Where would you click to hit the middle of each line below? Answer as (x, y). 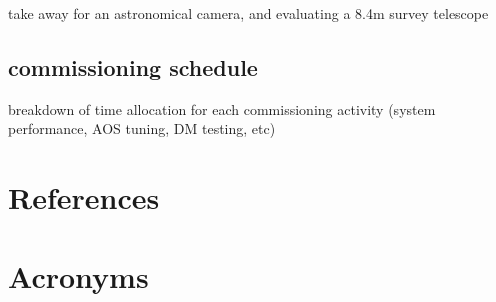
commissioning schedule (133, 66)
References (84, 197)
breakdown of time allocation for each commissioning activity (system (222, 108)
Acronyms (78, 275)
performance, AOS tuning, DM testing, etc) (142, 128)
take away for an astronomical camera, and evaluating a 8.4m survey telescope (248, 13)
